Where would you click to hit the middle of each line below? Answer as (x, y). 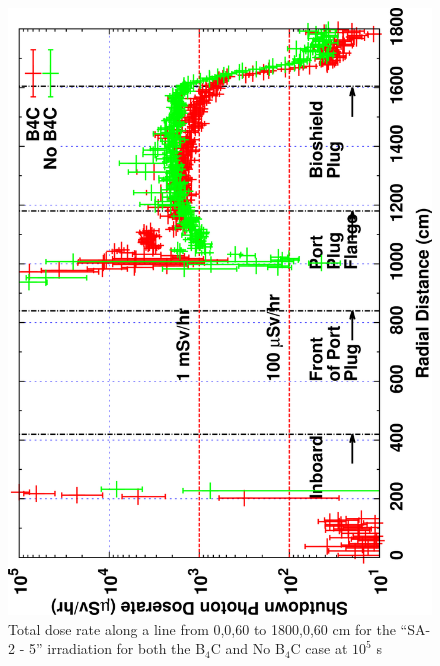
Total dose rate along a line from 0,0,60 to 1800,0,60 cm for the (202, 628)
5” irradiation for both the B (117, 648)
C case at (319, 648)
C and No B (247, 648)
